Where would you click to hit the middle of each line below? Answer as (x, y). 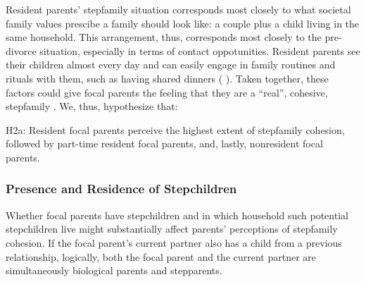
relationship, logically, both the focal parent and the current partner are (161, 256)
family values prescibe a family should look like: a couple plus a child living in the (183, 23)
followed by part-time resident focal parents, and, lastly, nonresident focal (164, 143)
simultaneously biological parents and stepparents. (114, 270)
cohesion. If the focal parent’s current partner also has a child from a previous (174, 242)
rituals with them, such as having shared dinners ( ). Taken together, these (167, 78)
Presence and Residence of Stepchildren (121, 189)
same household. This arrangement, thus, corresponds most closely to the (164, 37)
